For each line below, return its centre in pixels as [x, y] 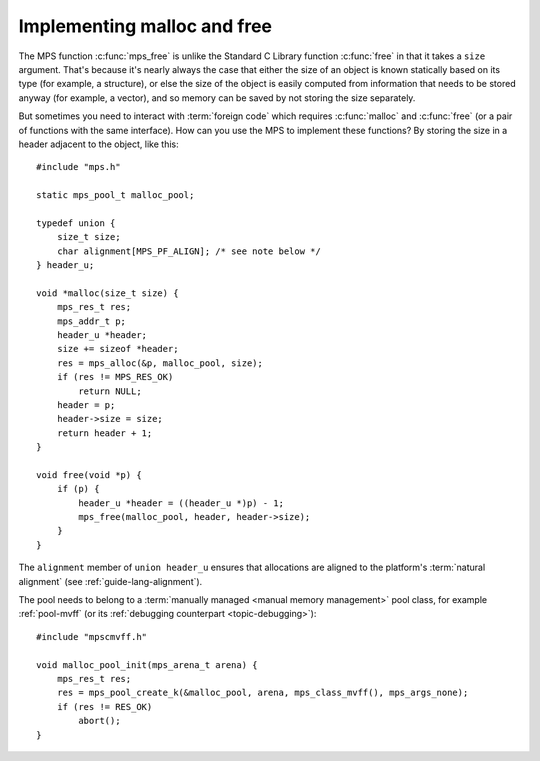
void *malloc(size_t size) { [107, 293]
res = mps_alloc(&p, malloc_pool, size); [160, 363]
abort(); [99, 721]
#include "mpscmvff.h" [92, 636]
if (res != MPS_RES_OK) [115, 377]
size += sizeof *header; [117, 349]
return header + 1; [104, 433]
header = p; [86, 404]
